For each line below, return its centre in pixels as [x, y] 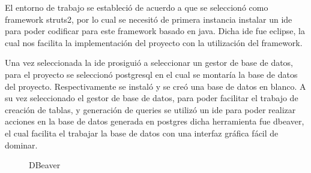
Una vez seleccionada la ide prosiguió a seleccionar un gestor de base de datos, [149, 63]
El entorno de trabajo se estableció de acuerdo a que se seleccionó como [137, 7]
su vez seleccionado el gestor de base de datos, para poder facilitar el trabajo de [152, 98]
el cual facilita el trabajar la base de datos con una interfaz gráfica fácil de [142, 133]
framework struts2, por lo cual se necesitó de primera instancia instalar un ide [149, 19]
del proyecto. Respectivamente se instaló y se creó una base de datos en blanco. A [155, 86]
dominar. [21, 145]
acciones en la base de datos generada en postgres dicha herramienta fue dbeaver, [155, 121]
